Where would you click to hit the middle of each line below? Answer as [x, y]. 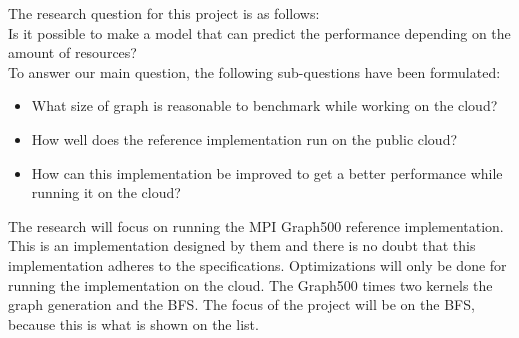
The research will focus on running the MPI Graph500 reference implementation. [256, 225]
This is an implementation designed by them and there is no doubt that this [242, 245]
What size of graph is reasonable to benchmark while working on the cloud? [264, 105]
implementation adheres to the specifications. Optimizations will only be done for [257, 264]
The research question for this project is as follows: [164, 13]
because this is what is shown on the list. [133, 323]
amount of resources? [72, 52]
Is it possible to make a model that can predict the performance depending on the [259, 32]
